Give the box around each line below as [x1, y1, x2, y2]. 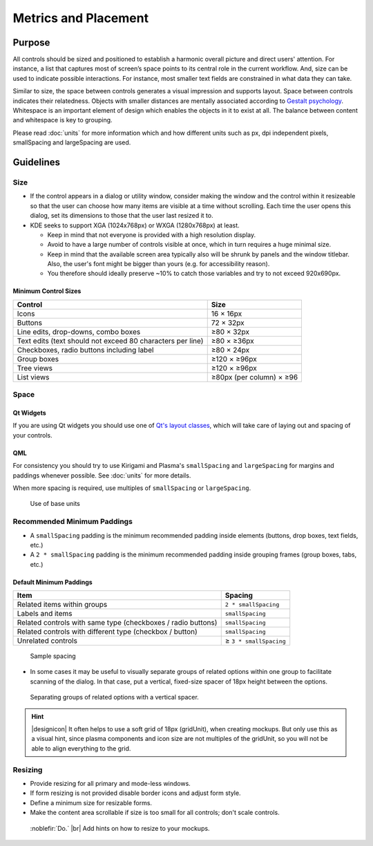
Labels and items [17, 609, 73, 619]
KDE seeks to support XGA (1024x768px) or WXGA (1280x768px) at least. [30, 221, 240, 229]
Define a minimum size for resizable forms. [30, 798, 152, 807]
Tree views [17, 363, 53, 373]
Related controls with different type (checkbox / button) [17, 627, 198, 637]
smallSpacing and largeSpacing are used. [12, 138, 131, 147]
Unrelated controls [17, 636, 77, 646]
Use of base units [30, 500, 81, 508]
